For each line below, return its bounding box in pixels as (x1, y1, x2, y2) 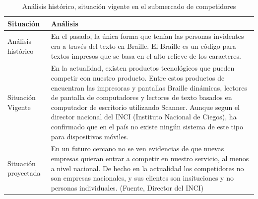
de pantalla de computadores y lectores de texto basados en (51, 92, 232, 102)
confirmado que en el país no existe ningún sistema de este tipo (51, 121, 244, 132)
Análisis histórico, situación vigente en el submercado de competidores (22, 1, 236, 11)
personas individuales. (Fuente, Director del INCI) (51, 182, 204, 193)
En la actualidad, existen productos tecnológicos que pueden (51, 63, 235, 73)
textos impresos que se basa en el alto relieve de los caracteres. (51, 50, 241, 61)
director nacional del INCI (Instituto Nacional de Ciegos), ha (51, 111, 237, 122)
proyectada (7, 168, 41, 178)
